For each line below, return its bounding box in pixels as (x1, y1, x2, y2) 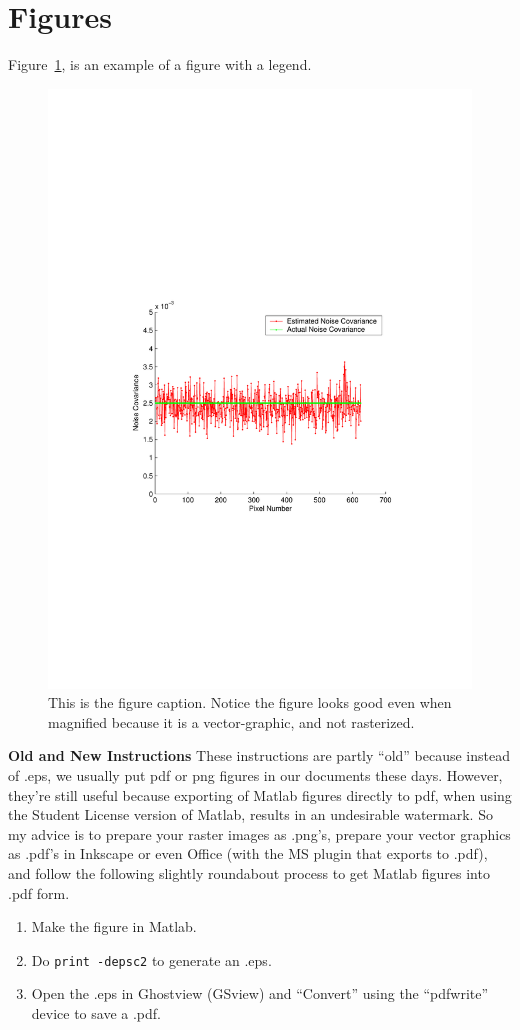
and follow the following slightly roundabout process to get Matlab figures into (8, 862, 490, 883)
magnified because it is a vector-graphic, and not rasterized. (48, 711, 415, 732)
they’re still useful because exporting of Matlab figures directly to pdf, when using (8, 784, 512, 805)
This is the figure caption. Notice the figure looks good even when (48, 692, 452, 713)
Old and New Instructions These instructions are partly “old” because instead (8, 745, 511, 766)
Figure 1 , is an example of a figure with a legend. (8, 54, 312, 75)
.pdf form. (8, 882, 70, 903)
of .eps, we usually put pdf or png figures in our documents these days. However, (8, 765, 503, 786)
